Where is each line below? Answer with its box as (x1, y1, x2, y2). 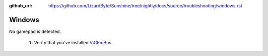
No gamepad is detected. (9, 28, 62, 34)
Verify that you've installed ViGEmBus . (34, 40, 113, 46)
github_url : (9, 3, 32, 8)
